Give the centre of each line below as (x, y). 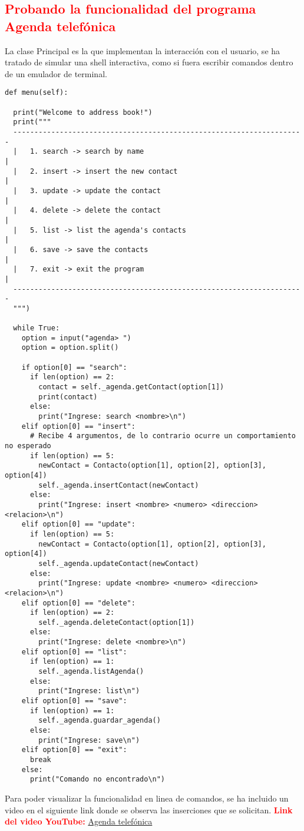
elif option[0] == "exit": (74, 750)
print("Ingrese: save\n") (89, 740)
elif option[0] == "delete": (78, 603)
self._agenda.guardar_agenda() (100, 721)
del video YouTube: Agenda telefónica (79, 821)
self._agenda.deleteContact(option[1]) (117, 622)
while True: (37, 328)
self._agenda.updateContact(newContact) (119, 563)
